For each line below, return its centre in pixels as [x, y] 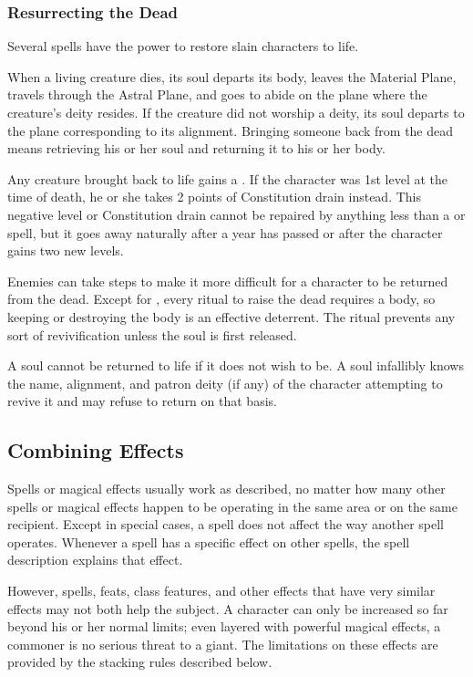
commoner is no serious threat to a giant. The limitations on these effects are [223, 644]
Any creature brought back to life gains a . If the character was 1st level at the [227, 178]
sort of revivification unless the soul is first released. [152, 334]
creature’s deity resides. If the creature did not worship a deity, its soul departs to [236, 112]
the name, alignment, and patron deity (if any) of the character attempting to [225, 383]
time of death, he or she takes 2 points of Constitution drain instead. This [214, 197]
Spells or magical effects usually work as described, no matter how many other [226, 489]
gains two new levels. [66, 250]
